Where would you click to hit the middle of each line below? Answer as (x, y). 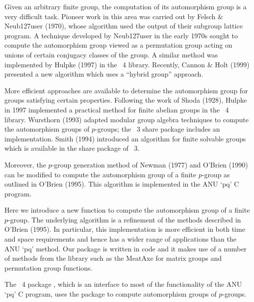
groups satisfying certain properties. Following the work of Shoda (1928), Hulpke (126, 100)
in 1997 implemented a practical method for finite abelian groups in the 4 (117, 109)
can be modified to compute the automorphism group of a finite (101, 174)
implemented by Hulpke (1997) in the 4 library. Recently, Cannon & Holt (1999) (127, 64)
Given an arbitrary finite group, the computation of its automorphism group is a (126, 6)
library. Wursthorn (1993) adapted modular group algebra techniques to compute (127, 119)
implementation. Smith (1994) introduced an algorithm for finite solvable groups (125, 138)
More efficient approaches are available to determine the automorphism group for (126, 90)
